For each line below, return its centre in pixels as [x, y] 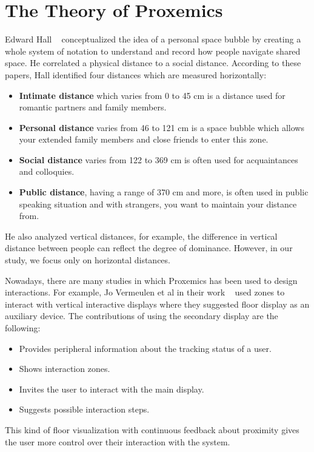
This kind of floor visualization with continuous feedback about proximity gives [152, 429]
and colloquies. [47, 171]
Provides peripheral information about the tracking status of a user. [145, 348]
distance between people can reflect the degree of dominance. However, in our [149, 248]
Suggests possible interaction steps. [84, 409]
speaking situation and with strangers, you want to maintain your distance [158, 204]
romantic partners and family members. [93, 107]
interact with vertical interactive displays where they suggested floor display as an [157, 304]
